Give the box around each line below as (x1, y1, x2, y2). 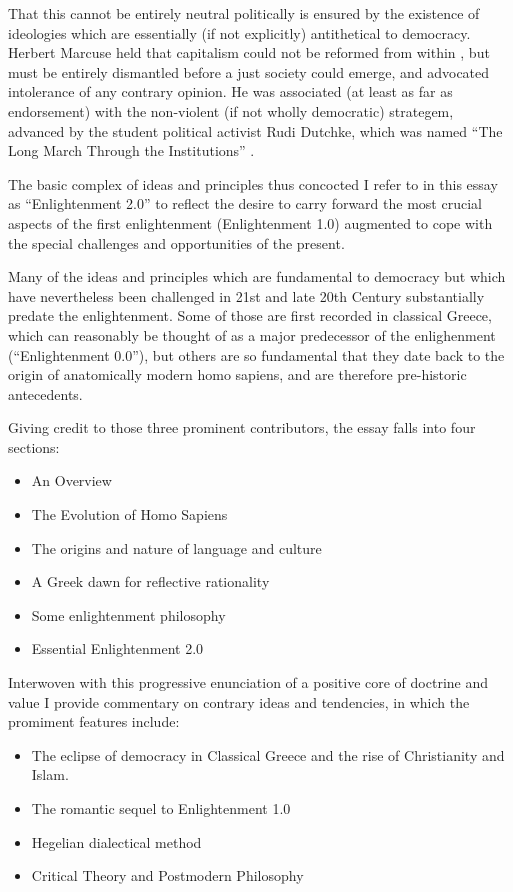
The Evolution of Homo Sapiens (31, 504, 228, 525)
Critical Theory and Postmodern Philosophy (31, 865, 304, 886)
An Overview (31, 470, 112, 491)
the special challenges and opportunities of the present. (8, 232, 345, 253)
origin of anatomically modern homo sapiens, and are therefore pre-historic (8, 364, 467, 385)
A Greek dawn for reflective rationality (31, 571, 270, 592)
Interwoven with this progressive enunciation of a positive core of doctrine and (8, 672, 489, 693)
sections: (8, 436, 60, 457)
